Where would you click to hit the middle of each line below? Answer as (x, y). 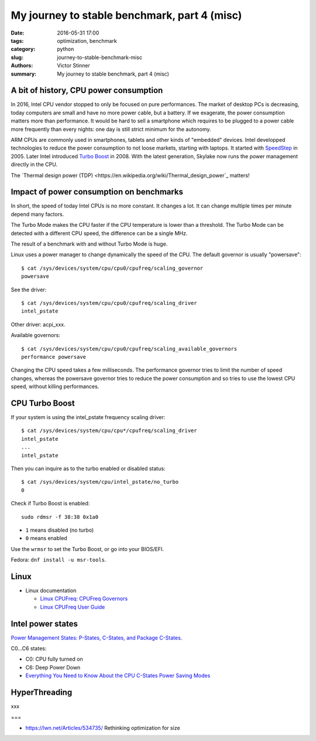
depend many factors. (37, 214)
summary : (24, 74)
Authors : (22, 66)
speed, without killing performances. (55, 386)
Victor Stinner (74, 66)
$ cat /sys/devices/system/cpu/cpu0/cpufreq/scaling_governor (112, 268)
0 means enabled (46, 538)
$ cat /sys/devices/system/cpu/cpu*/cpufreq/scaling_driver (109, 431)
